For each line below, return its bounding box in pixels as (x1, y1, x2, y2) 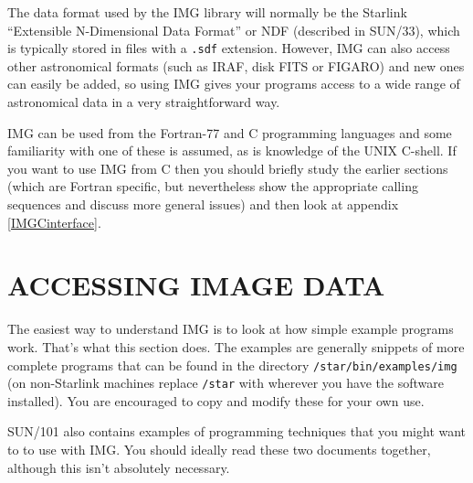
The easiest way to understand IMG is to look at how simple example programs (7, 319, 454, 338)
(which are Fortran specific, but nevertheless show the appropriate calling (7, 177, 418, 196)
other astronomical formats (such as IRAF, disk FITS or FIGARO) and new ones (7, 56, 465, 75)
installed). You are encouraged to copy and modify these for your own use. (7, 391, 425, 410)
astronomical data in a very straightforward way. (7, 92, 280, 112)
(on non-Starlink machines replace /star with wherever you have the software (7, 373, 444, 392)
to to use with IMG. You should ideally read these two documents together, (7, 440, 431, 458)
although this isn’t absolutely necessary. (7, 457, 230, 477)
